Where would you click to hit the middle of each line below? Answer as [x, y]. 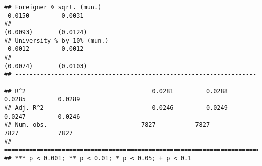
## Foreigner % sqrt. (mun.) [53, 7]
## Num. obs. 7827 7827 [107, 125]
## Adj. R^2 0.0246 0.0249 [116, 108]
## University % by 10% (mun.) [56, 41]
